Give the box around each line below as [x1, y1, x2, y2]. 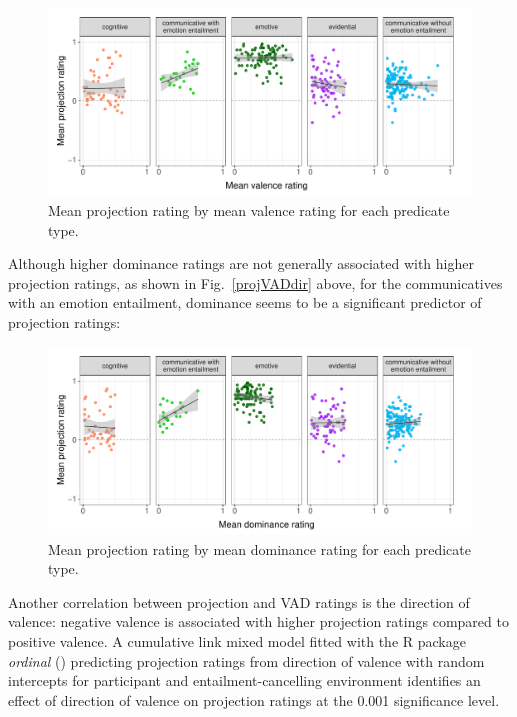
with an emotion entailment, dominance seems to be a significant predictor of [8, 292, 482, 313]
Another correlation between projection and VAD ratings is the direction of [8, 591, 470, 612]
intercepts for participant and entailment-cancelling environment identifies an [8, 670, 481, 691]
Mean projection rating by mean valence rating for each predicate [48, 199, 450, 220]
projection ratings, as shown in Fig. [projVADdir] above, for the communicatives [8, 272, 503, 293]
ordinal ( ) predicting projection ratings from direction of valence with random [8, 650, 485, 671]
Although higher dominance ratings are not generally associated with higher [8, 253, 474, 274]
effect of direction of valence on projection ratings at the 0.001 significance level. [8, 689, 500, 710]
